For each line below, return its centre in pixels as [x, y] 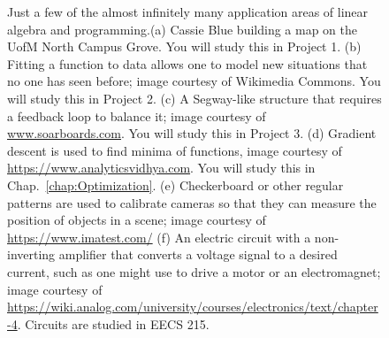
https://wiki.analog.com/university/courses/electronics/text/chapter [193, 307]
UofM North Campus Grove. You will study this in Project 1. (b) [184, 46]
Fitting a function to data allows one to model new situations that [187, 63]
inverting [31, 254]
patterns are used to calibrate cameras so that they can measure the [192, 202]
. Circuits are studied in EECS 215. [113, 323]
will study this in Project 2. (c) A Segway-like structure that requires [194, 98]
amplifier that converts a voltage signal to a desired [198, 254]
